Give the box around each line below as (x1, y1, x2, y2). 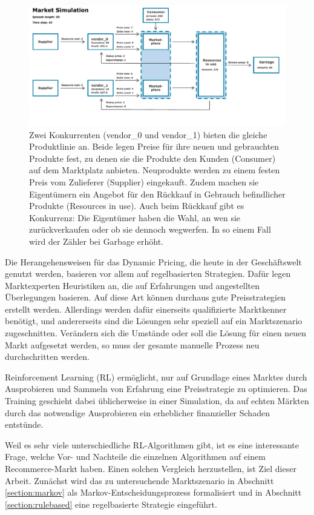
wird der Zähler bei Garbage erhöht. (29, 234, 163, 247)
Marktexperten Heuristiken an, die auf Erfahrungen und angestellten (5, 279, 260, 291)
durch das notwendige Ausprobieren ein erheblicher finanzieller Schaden (5, 406, 270, 419)
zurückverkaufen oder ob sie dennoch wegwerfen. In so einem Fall (29, 223, 271, 236)
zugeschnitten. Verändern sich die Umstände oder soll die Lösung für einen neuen (5, 327, 307, 339)
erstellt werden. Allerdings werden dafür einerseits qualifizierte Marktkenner (5, 302, 287, 315)
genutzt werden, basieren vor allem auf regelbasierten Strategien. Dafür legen (5, 267, 291, 280)
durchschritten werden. (5, 350, 90, 363)
